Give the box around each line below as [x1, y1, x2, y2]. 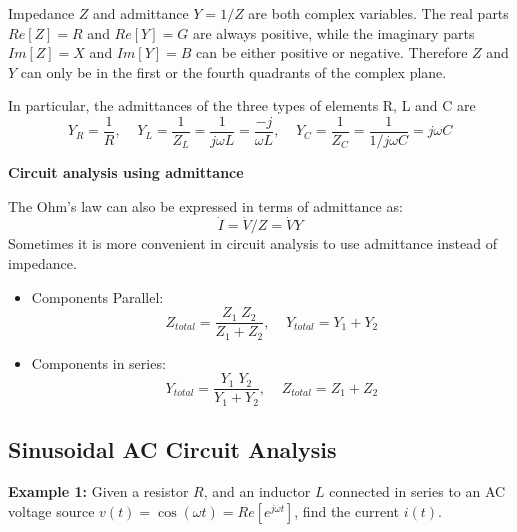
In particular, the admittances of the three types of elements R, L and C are [8, 95, 476, 116]
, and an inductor [203, 481, 311, 502]
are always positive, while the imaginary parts [192, 22, 475, 43]
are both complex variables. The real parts [248, 3, 509, 23]
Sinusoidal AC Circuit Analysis [8, 434, 337, 465]
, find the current [294, 500, 400, 521]
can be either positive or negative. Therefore [196, 42, 468, 63]
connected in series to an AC [329, 481, 506, 502]
